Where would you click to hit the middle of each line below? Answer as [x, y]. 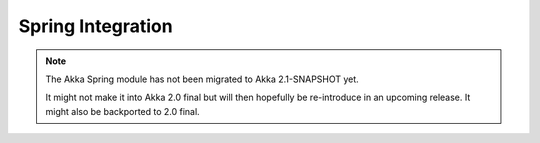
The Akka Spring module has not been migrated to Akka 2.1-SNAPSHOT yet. [202, 79]
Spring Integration [96, 26]
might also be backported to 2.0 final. [122, 111]
